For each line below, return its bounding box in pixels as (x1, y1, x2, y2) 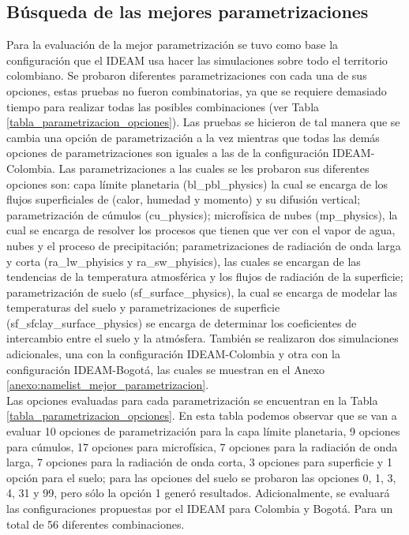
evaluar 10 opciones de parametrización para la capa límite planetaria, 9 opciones (6, 423, 400, 440)
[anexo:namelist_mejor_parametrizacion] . (6, 376, 209, 393)
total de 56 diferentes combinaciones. (6, 515, 185, 532)
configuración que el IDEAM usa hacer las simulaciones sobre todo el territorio (6, 51, 388, 68)
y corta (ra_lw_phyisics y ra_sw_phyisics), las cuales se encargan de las (6, 253, 361, 269)
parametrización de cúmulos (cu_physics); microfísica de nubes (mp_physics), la (6, 206, 398, 223)
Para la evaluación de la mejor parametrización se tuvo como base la (6, 36, 339, 53)
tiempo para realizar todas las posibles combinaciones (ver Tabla (6, 98, 320, 114)
